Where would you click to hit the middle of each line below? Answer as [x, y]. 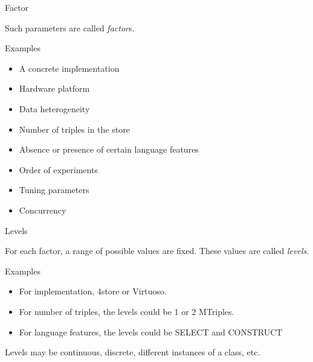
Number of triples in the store [74, 129]
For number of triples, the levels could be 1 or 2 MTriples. [127, 311]
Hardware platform [54, 88]
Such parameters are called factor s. [70, 27]
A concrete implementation [69, 68]
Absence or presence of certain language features [109, 149]
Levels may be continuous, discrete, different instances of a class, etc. [133, 352]
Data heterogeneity [54, 108]
